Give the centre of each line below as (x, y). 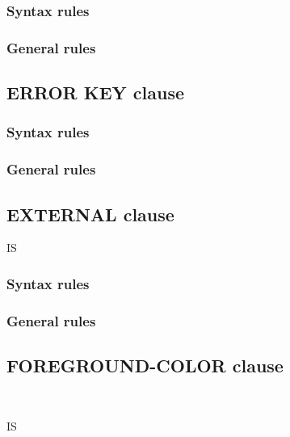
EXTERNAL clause (90, 214)
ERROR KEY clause (96, 92)
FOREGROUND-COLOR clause (145, 366)
